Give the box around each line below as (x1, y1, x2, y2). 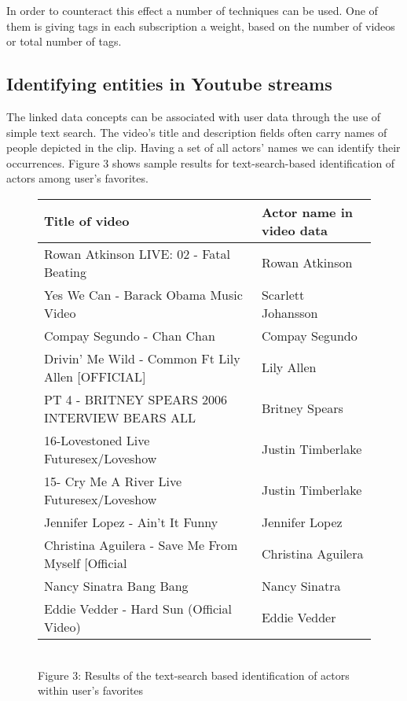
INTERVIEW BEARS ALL (44, 408, 196, 426)
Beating (44, 262, 87, 281)
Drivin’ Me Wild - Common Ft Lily (44, 349, 240, 367)
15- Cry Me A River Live (44, 471, 182, 490)
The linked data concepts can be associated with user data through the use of (6, 108, 381, 124)
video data (261, 220, 328, 239)
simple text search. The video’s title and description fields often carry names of (6, 124, 387, 140)
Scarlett (261, 285, 305, 304)
